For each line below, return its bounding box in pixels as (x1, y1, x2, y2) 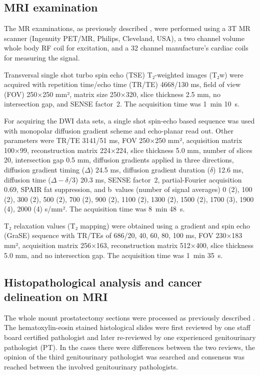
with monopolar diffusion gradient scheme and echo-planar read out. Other (4, 125, 233, 135)
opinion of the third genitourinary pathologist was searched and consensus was (4, 351, 244, 362)
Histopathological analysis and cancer (4, 274, 202, 289)
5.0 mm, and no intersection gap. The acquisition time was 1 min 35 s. (4, 249, 223, 260)
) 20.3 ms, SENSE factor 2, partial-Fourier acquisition (75, 174, 242, 184)
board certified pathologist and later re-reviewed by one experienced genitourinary (4, 332, 256, 342)
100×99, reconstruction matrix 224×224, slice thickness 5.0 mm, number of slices (4, 144, 252, 155)
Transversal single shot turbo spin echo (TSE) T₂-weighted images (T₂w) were (4, 69, 243, 79)
